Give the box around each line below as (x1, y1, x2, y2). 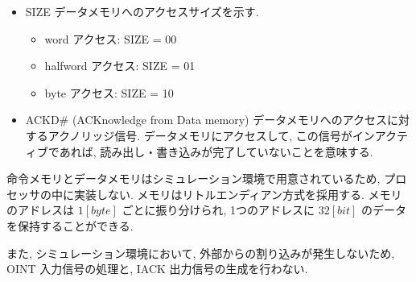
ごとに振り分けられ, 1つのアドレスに (122, 201, 315, 218)
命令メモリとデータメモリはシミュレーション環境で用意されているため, (6, 170, 381, 187)
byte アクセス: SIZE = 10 (44, 84, 174, 101)
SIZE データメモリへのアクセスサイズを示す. (25, 3, 259, 19)
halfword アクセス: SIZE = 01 (44, 57, 196, 74)
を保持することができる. (6, 217, 134, 234)
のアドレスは (6, 201, 74, 218)
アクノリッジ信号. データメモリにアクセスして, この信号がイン (47, 126, 375, 143)
